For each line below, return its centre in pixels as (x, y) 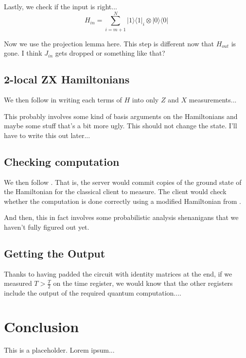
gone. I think (23, 53)
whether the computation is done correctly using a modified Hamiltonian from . (123, 201)
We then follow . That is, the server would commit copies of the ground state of (123, 182)
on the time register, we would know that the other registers (143, 283)
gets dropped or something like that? (110, 53)
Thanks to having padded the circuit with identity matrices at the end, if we (118, 273)
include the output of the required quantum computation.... (93, 293)
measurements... (213, 100)
